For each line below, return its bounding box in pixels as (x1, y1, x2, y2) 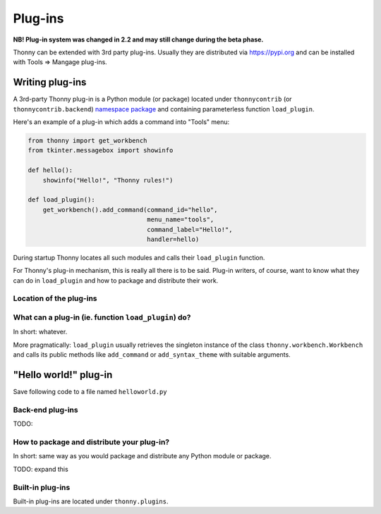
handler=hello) (147, 235, 200, 243)
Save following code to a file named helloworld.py (13, 388, 167, 396)
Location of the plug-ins (13, 293, 98, 303)
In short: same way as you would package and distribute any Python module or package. (13, 452, 272, 460)
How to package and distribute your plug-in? (13, 437, 169, 447)
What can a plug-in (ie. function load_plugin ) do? (13, 312, 191, 322)
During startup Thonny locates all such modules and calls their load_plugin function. (13, 253, 265, 262)
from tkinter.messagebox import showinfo (28, 147, 174, 154)
